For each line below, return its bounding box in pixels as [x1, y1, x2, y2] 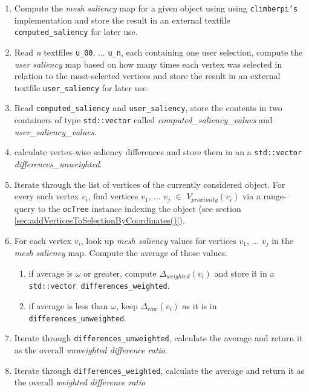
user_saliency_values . [14, 125, 97, 138]
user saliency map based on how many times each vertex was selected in [14, 57, 282, 70]
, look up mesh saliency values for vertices [80, 234, 236, 246]
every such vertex [14, 190, 79, 202]
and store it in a [214, 266, 275, 279]
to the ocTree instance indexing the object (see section [37, 202, 241, 214]
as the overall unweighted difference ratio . [14, 343, 168, 356]
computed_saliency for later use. [14, 25, 138, 38]
